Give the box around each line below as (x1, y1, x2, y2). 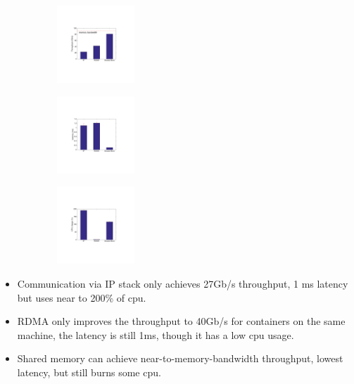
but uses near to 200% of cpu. (17, 290, 146, 305)
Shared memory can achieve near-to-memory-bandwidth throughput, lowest (17, 351, 343, 366)
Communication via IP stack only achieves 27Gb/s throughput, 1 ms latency (17, 276, 348, 291)
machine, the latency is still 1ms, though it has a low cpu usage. (17, 327, 294, 342)
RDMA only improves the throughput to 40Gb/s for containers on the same (17, 314, 346, 328)
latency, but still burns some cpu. (17, 364, 161, 379)
